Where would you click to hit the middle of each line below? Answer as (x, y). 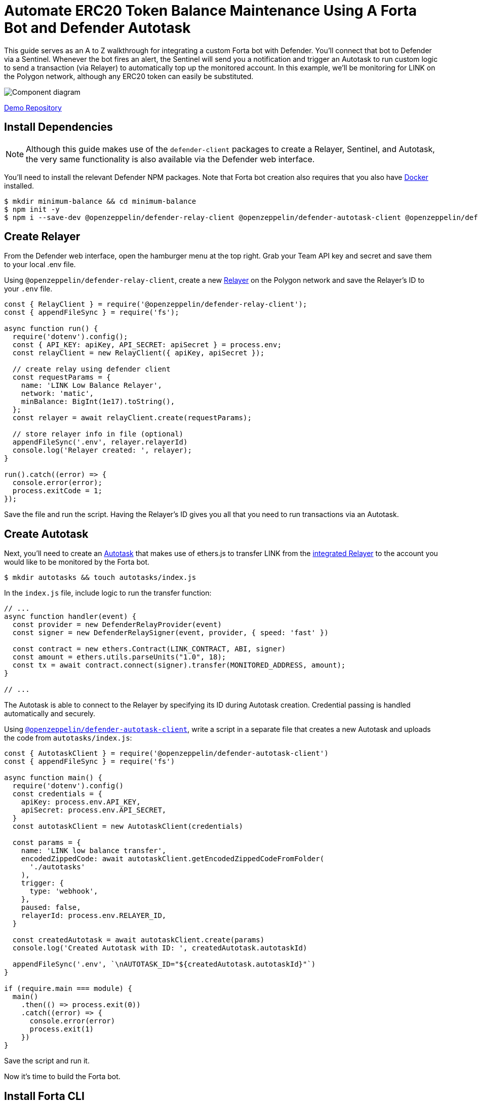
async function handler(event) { (70, 617)
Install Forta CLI (44, 1096)
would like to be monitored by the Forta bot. (77, 562)
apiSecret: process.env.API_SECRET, (94, 810)
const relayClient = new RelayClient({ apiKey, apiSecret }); (138, 353)
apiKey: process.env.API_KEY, (81, 802)
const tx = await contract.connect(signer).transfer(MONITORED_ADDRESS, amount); (179, 665)
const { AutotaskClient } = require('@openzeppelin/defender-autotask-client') (166, 753)
